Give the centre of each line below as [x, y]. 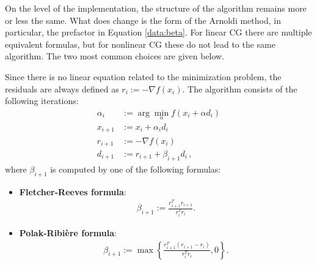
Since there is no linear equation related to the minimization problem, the [143, 76]
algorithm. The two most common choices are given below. [115, 56]
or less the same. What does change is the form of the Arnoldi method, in [143, 20]
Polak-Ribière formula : [68, 232]
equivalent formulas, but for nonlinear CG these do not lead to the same [140, 44]
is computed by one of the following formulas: [136, 169]
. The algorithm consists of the [240, 88]
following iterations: [42, 101]
